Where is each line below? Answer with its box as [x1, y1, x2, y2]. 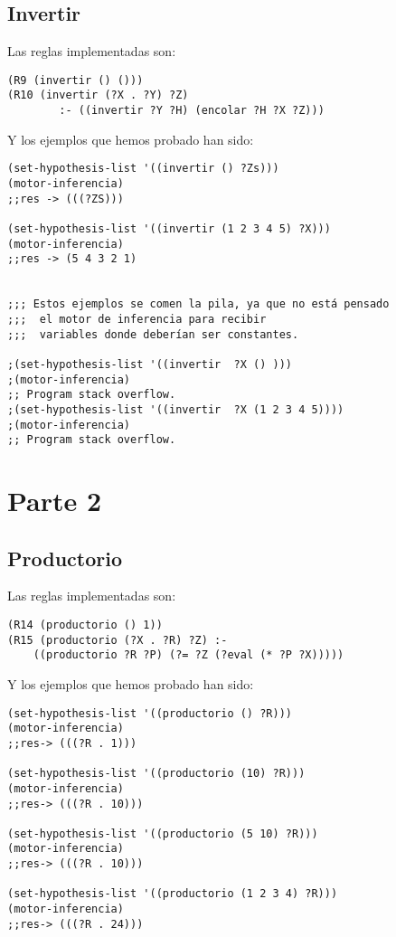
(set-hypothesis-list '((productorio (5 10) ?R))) [7, 827, 318, 840]
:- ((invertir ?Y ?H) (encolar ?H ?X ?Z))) [59, 104, 325, 118]
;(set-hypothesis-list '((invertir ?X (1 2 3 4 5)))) [7, 402, 344, 416]
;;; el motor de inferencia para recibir [7, 312, 267, 326]
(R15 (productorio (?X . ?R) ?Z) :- [7, 633, 228, 647]
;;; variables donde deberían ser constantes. [7, 327, 299, 341]
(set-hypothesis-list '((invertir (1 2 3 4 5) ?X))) [7, 222, 331, 235]
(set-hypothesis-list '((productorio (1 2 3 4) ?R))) [7, 887, 338, 901]
